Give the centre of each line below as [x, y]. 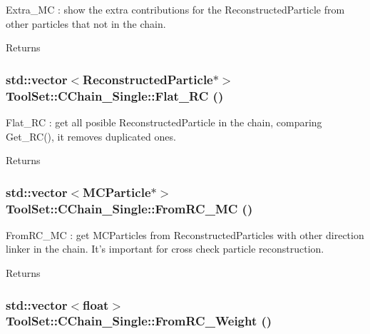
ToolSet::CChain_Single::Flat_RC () [115, 95]
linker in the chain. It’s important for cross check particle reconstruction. [165, 249]
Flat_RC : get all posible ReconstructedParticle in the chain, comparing [164, 122]
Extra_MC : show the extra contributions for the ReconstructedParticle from [175, 9]
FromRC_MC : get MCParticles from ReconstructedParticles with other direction [185, 234]
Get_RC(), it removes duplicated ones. [91, 136]
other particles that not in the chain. [86, 23]
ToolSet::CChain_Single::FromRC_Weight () [139, 321]
